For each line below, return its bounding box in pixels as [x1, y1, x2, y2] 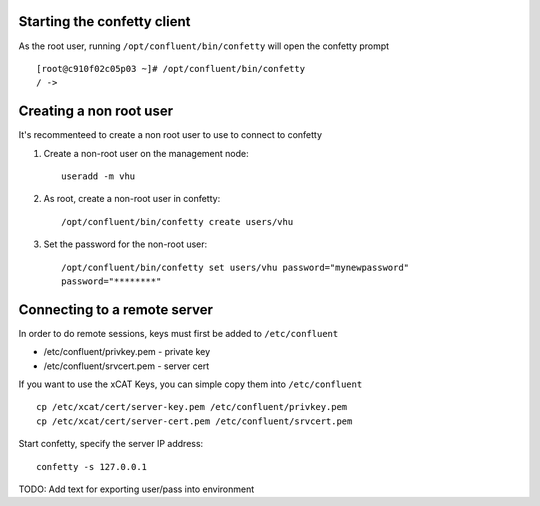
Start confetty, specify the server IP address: [18, 438, 204, 450]
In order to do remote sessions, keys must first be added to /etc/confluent [18, 327, 339, 339]
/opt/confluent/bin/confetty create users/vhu [61, 216, 294, 227]
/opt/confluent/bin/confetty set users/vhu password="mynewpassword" [61, 261, 410, 273]
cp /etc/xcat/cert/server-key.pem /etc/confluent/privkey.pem [36, 401, 348, 413]
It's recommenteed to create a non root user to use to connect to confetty [18, 129, 323, 141]
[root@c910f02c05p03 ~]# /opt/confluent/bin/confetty [36, 63, 305, 74]
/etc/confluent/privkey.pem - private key [43, 346, 211, 358]
